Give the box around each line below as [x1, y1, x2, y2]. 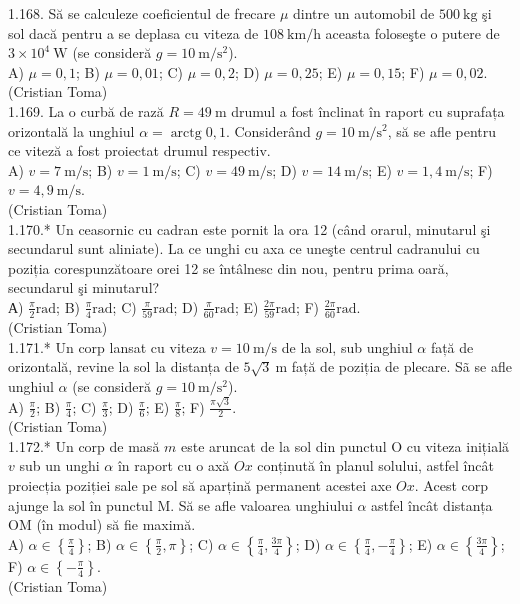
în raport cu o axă [117, 455, 230, 476]
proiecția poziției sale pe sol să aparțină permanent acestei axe [8, 474, 392, 495]
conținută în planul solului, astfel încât [257, 455, 494, 476]
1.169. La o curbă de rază [8, 100, 164, 121]
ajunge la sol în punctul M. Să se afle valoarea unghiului [8, 494, 353, 515]
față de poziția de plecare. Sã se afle [291, 356, 512, 377]
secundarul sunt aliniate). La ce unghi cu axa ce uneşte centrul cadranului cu [8, 238, 480, 259]
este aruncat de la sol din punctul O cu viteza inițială [181, 435, 510, 456]
